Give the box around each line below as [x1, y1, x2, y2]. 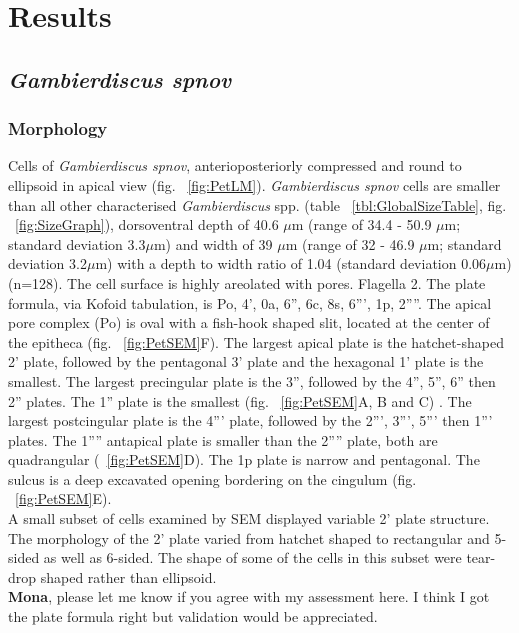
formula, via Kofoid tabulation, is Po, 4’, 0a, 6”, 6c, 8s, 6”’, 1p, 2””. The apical [8, 292, 492, 313]
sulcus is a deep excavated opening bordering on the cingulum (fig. [8, 468, 417, 489]
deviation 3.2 [8, 253, 87, 274]
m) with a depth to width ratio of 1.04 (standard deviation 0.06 [95, 253, 487, 274]
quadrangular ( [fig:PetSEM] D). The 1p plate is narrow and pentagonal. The [8, 449, 480, 470]
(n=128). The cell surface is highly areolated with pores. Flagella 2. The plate [8, 272, 486, 293]
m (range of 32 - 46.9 [285, 233, 415, 254]
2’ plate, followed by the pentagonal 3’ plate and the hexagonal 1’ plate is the [8, 351, 484, 372]
